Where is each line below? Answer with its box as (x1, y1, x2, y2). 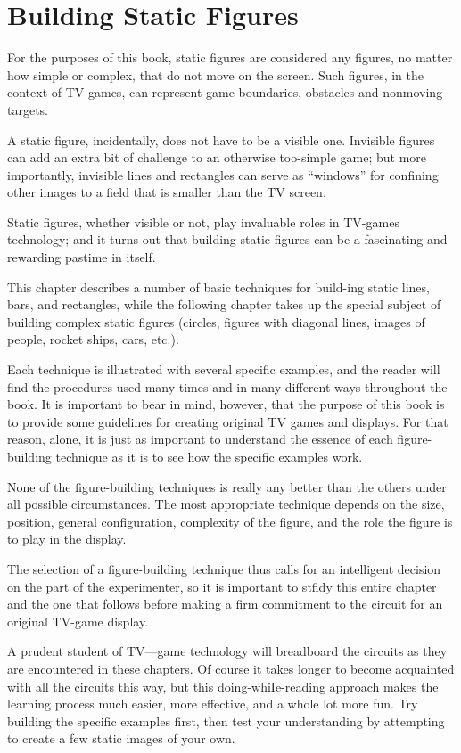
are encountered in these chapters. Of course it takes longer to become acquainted (7, 659, 455, 677)
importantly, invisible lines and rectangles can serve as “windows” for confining (7, 165, 439, 184)
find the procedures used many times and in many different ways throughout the (7, 377, 448, 396)
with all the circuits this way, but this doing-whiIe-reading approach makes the (7, 676, 439, 695)
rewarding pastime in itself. (7, 248, 156, 266)
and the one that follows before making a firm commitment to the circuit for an (7, 594, 443, 613)
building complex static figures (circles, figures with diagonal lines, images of (7, 312, 425, 331)
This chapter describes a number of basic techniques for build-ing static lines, (7, 277, 430, 296)
